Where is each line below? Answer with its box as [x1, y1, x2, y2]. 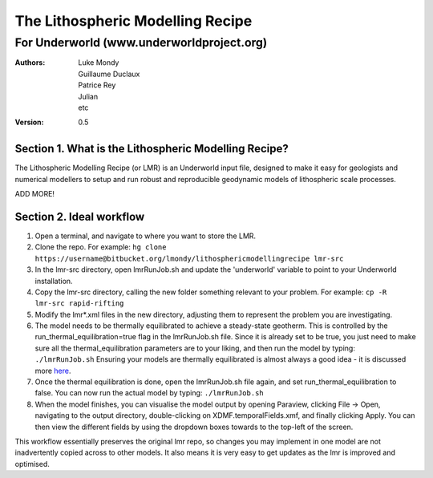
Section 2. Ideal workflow [14, 209, 145, 224]
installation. [34, 276, 73, 286]
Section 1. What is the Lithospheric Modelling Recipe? [14, 142, 289, 156]
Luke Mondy [78, 58, 119, 67]
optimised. [14, 459, 50, 468]
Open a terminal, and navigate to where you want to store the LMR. [34, 231, 257, 241]
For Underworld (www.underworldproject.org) [14, 35, 268, 50]
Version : [14, 117, 44, 128]
